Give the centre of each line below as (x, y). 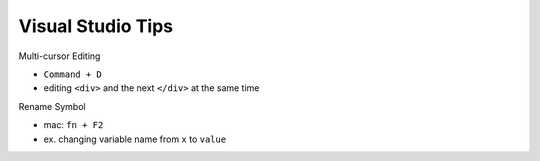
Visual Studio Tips (96, 26)
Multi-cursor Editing (59, 56)
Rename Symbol (52, 106)
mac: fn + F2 (73, 125)
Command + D (72, 74)
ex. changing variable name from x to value (135, 139)
